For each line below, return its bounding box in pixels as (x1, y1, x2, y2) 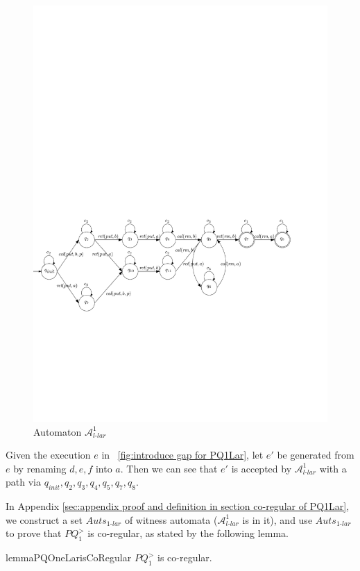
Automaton (33, 424, 82, 438)
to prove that (6, 526, 62, 540)
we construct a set (6, 512, 83, 527)
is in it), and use (242, 512, 313, 527)
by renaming (13, 461, 67, 475)
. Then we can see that (120, 461, 218, 475)
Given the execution (6, 448, 91, 462)
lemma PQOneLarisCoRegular (6, 550, 132, 565)
